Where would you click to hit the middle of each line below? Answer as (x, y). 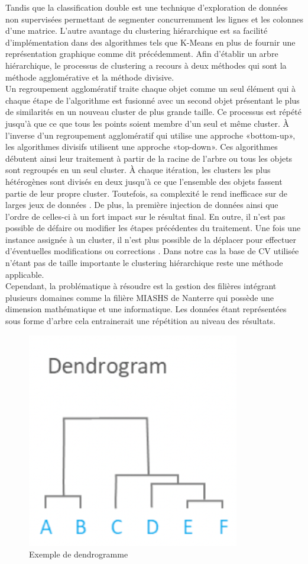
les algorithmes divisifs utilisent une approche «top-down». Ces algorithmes (142, 147)
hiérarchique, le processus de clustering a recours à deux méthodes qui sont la (146, 65)
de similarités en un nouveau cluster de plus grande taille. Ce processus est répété (153, 112)
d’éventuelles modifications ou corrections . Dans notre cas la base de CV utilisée (152, 251)
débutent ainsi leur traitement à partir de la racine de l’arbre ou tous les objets (149, 158)
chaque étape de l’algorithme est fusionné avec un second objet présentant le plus (153, 100)
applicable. (25, 274)
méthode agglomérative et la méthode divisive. (90, 77)
